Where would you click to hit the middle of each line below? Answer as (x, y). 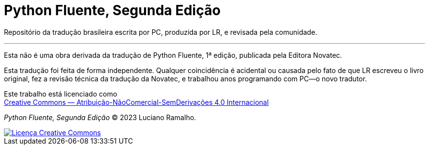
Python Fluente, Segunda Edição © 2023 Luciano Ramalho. (100, 117)
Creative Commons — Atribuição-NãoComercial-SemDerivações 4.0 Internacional (136, 102)
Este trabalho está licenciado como (61, 94)
